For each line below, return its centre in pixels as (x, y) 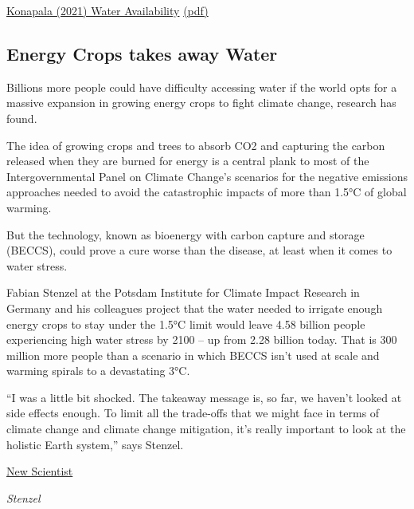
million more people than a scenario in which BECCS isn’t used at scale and (193, 355)
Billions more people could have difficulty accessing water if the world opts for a (202, 87)
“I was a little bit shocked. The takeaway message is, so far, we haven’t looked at (204, 397)
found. (22, 118)
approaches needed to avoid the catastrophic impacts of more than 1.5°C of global (207, 192)
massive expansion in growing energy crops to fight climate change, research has (201, 103)
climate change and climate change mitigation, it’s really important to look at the (206, 429)
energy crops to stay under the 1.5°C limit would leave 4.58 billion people (186, 324)
